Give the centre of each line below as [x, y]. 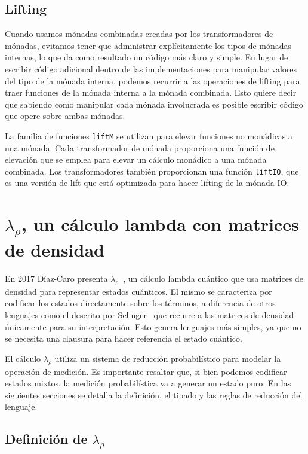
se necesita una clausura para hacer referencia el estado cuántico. [124, 338]
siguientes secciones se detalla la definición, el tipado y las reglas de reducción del [154, 394]
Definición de [46, 439]
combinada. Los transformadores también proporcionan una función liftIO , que [152, 171]
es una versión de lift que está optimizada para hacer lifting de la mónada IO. [147, 183]
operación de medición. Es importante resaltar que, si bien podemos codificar [146, 371]
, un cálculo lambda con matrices [160, 224]
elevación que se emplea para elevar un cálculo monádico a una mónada [136, 159]
